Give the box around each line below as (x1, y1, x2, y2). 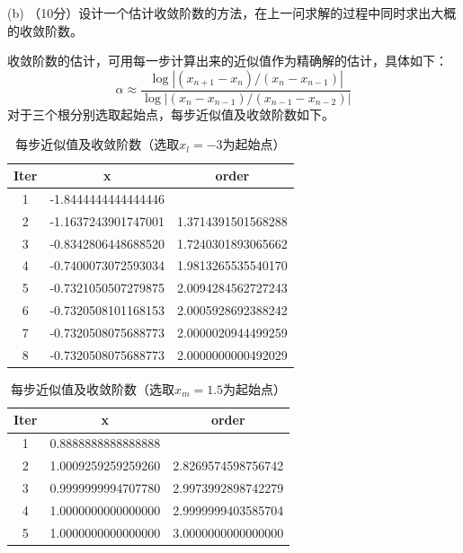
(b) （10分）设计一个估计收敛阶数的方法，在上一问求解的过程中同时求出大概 (7, 4, 457, 22)
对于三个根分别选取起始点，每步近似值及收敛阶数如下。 (7, 104, 334, 123)
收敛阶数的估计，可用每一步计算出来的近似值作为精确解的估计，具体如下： (7, 51, 448, 70)
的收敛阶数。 (7, 21, 83, 39)
